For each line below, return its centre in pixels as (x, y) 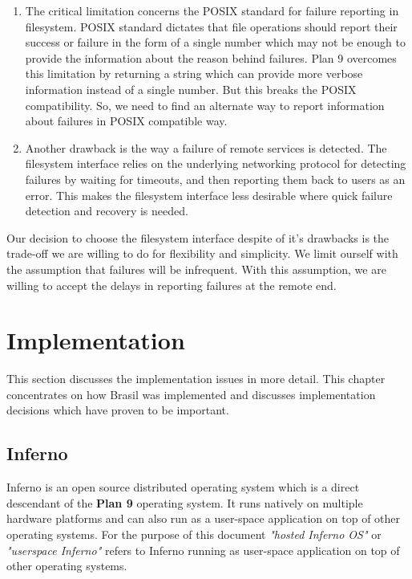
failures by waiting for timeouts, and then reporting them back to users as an (215, 179)
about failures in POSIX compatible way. (126, 121)
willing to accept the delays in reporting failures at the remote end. (172, 285)
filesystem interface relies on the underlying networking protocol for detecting (216, 163)
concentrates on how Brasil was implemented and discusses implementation (191, 394)
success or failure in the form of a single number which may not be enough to (215, 42)
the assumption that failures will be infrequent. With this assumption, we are (196, 269)
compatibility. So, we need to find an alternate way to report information (205, 105)
